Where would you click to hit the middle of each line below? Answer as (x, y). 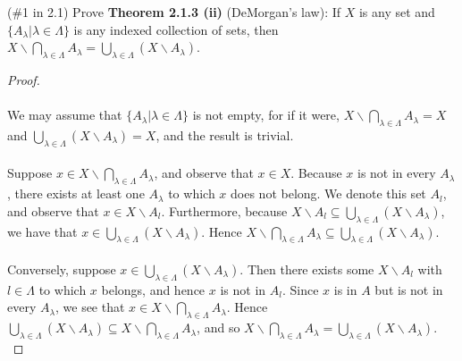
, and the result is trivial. (225, 134)
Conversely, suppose (62, 269)
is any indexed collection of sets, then (176, 29)
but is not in (409, 289)
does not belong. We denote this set (328, 193)
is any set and (397, 12)
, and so (218, 327)
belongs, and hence (153, 289)
